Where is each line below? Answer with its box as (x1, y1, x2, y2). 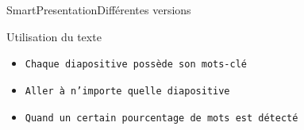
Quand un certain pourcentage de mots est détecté (25, 112, 298, 124)
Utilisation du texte (6, 28, 102, 44)
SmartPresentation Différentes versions (6, 2, 191, 17)
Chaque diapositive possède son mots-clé (25, 59, 247, 71)
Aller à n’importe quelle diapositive (25, 85, 230, 97)
